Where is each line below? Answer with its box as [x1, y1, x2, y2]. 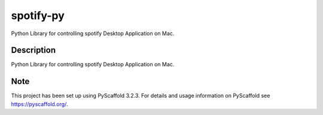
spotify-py [11, 9, 65, 22]
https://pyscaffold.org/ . [11, 100, 68, 107]
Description [11, 45, 56, 55]
